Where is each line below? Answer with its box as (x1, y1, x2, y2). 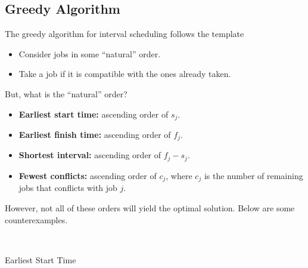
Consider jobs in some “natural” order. (18, 47, 161, 60)
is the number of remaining (204, 169, 303, 181)
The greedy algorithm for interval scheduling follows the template (5, 27, 244, 40)
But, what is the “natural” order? (5, 87, 127, 100)
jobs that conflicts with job (18, 181, 117, 194)
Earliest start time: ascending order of (18, 107, 169, 120)
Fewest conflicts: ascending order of (18, 169, 157, 181)
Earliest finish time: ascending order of (18, 128, 171, 141)
